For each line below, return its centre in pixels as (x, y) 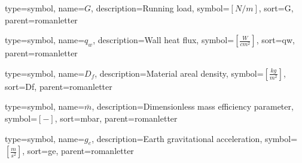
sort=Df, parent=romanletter (59, 86)
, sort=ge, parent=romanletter (78, 151)
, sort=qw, (275, 40)
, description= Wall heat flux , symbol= (164, 40)
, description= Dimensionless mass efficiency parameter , (193, 106)
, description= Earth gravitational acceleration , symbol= (195, 138)
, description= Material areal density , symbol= (179, 73)
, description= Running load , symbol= (160, 8)
